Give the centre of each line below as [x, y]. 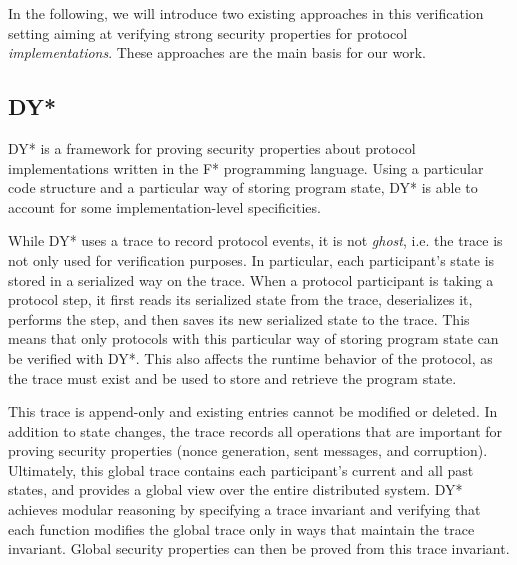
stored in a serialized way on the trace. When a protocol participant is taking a [251, 279]
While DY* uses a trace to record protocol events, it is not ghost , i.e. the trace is [255, 240]
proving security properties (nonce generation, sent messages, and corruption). [248, 450]
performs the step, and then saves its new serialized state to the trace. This [239, 318]
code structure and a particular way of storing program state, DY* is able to [243, 187]
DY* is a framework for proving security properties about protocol [212, 147]
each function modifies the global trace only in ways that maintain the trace [241, 528]
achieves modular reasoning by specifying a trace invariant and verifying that [244, 509]
